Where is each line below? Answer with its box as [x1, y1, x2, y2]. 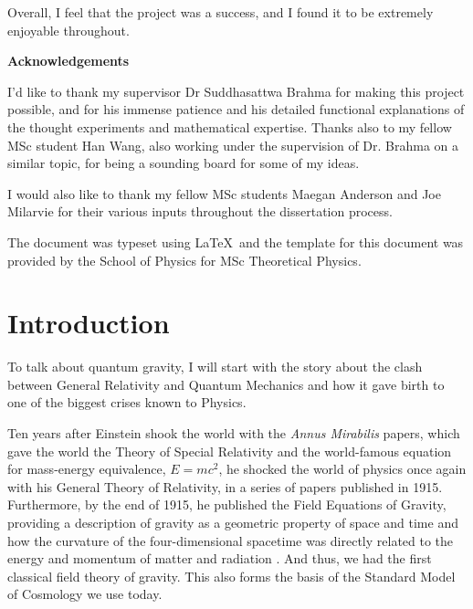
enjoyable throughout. [7, 20, 130, 39]
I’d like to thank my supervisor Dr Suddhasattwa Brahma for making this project [7, 81, 465, 100]
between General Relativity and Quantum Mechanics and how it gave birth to [7, 374, 445, 394]
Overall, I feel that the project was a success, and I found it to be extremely [7, 3, 434, 21]
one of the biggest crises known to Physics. [7, 393, 247, 412]
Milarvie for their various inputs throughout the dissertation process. [7, 202, 393, 221]
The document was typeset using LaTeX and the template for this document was [7, 232, 464, 251]
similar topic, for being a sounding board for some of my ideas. [7, 153, 360, 173]
